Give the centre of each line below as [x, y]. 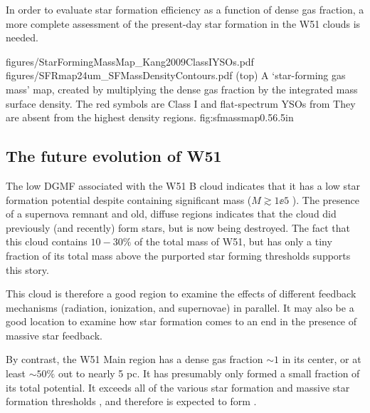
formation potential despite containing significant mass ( [129, 199]
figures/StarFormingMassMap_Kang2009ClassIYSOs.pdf [130, 61]
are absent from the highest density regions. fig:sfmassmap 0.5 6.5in [150, 117]
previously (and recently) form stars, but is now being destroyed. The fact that [178, 227]
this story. [27, 269]
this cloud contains [47, 241]
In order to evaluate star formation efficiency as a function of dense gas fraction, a [185, 9]
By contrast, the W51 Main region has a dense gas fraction [134, 359]
